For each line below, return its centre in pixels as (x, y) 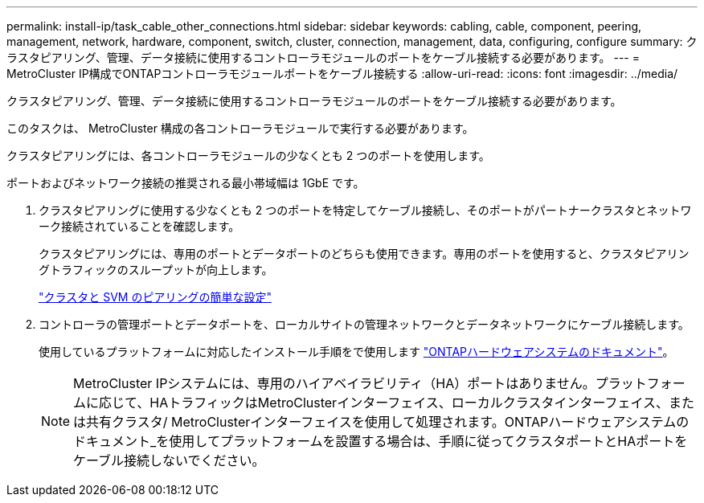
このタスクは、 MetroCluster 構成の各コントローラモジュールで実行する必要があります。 (240, 128)
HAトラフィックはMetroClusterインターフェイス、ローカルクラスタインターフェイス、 (409, 403)
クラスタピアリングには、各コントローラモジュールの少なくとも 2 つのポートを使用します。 (248, 155)
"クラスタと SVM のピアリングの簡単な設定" (155, 297)
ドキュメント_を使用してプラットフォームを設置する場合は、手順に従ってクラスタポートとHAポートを (381, 441)
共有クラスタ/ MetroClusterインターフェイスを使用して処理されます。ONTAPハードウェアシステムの (388, 422)
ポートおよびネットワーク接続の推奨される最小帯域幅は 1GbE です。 (186, 183)
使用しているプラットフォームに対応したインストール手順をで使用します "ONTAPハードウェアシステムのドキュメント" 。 (356, 352)
